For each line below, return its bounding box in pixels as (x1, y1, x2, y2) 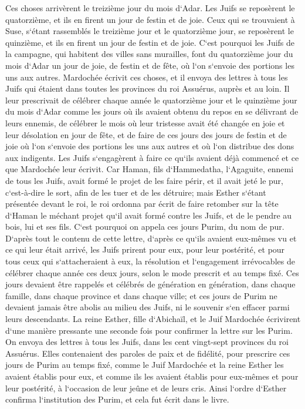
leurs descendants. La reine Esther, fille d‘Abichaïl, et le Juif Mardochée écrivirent (5, 313, 301, 325)
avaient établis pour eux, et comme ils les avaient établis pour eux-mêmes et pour (5, 370, 299, 382)
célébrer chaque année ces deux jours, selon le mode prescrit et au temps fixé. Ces (5, 266, 299, 279)
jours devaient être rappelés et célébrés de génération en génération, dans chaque (5, 278, 296, 290)
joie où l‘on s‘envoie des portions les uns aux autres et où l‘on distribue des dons (5, 140, 294, 152)
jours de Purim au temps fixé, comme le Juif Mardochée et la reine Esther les (5, 358, 284, 371)
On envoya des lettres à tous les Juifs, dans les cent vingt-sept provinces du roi (5, 336, 289, 348)
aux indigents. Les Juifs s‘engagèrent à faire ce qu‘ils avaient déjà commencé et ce (5, 151, 299, 163)
